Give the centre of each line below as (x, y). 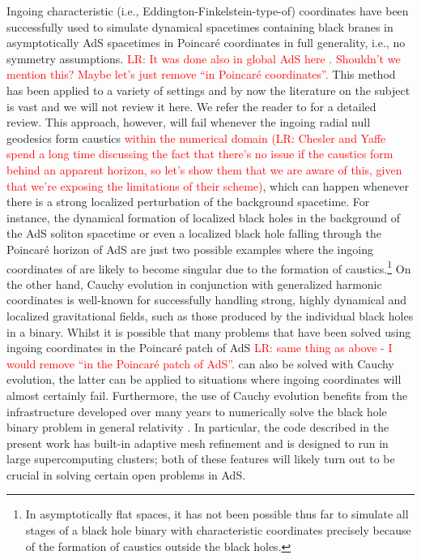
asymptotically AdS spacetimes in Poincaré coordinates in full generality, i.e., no (206, 43)
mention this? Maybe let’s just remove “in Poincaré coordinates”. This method (201, 74)
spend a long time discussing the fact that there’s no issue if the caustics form (200, 154)
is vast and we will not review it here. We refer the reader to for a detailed (191, 106)
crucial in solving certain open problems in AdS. (126, 474)
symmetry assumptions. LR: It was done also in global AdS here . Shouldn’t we (204, 58)
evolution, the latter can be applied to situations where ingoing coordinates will (204, 379)
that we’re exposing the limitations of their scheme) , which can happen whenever (208, 185)
